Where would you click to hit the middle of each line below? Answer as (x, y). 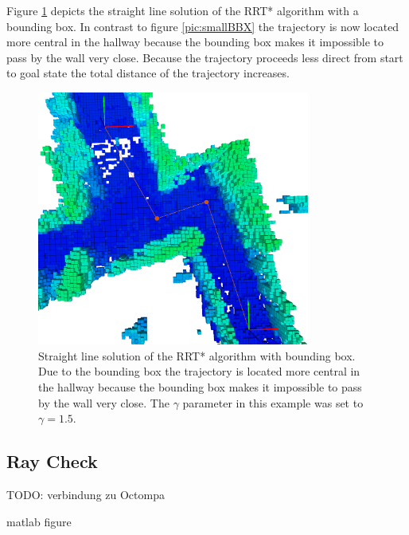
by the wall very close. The (104, 402)
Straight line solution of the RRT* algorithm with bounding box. (197, 355)
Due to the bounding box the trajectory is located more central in (199, 371)
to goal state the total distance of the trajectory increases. (148, 73)
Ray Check (52, 461)
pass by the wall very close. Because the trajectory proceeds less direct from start (205, 57)
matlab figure (39, 521)
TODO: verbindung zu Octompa (86, 495)
